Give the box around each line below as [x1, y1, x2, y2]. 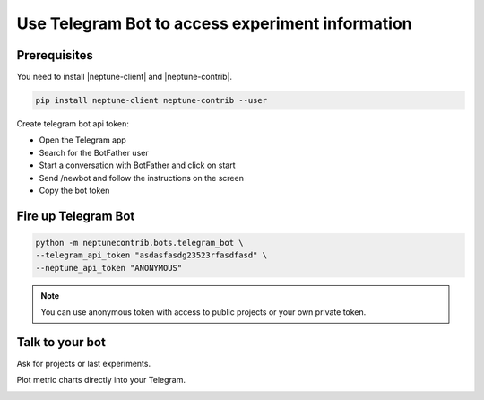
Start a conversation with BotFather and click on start [39, 160, 237, 170]
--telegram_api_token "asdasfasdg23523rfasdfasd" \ [35, 250, 268, 260]
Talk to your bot [16, 335, 107, 350]
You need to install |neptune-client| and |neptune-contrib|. [16, 72, 233, 83]
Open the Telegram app [39, 135, 127, 145]
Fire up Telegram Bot [16, 208, 135, 223]
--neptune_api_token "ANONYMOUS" [35, 263, 183, 273]
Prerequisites [16, 48, 93, 63]
